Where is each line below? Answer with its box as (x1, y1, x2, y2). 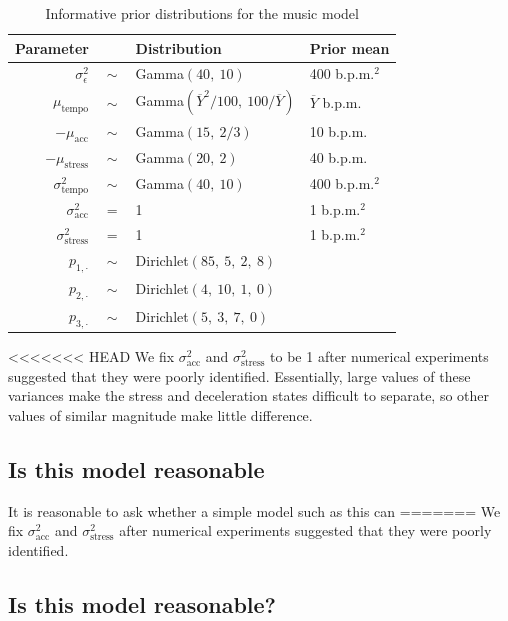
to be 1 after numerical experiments (270, 346, 489, 367)
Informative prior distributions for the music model (45, 3, 359, 23)
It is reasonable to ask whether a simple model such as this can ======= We (8, 500, 501, 521)
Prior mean (309, 37, 390, 58)
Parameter (15, 37, 89, 58)
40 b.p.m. (309, 147, 368, 168)
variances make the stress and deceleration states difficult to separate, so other (8, 385, 490, 406)
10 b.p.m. (309, 121, 368, 142)
